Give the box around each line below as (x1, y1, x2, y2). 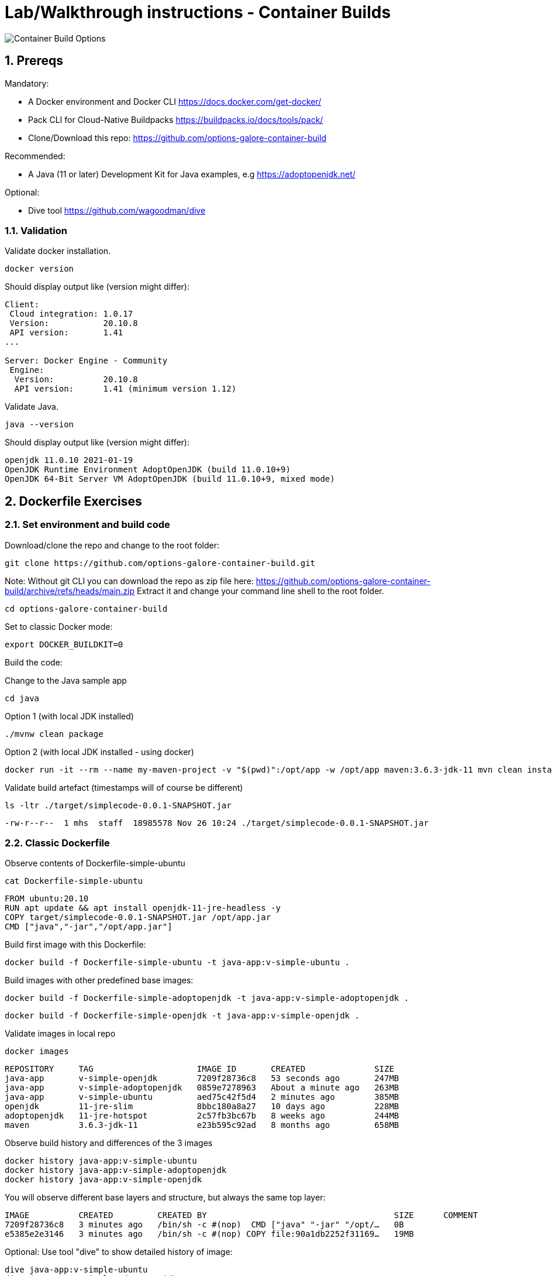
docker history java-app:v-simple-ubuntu (5, 1156, 197, 1166)
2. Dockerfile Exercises (5, 493, 142, 509)
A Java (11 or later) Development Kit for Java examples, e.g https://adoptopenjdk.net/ (28, 169, 356, 179)
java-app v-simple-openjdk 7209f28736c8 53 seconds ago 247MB (5, 1073, 399, 1083)
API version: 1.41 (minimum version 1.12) (14, 384, 237, 394)
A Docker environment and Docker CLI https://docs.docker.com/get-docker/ (28, 96, 322, 107)
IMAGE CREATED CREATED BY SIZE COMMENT (5, 1210, 478, 1220)
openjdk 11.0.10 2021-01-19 (5, 455, 133, 465)
